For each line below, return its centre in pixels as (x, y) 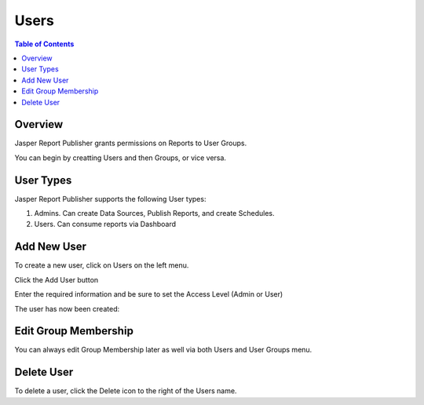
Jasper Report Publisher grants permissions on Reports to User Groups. (131, 143)
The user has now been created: (67, 308)
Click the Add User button (57, 279)
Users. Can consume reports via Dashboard (105, 224)
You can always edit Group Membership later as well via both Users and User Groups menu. (163, 350)
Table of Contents (44, 44)
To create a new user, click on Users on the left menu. (102, 265)
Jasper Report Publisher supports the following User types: (110, 199)
